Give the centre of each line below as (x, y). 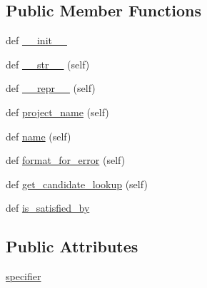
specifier (24, 276)
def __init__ (36, 40)
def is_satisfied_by (48, 208)
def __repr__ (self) (51, 88)
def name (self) (39, 136)
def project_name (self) (57, 112)
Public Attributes (72, 246)
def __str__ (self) (48, 64)
